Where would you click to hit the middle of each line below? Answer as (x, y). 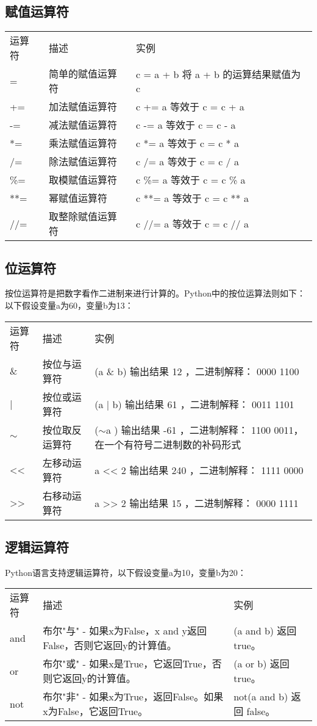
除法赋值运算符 (83, 162)
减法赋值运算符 (83, 125)
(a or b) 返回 (262, 664)
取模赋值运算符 (83, 180)
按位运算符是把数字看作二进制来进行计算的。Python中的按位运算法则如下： (155, 293)
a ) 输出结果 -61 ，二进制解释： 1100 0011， (205, 429)
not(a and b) (261, 697)
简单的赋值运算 (83, 74)
